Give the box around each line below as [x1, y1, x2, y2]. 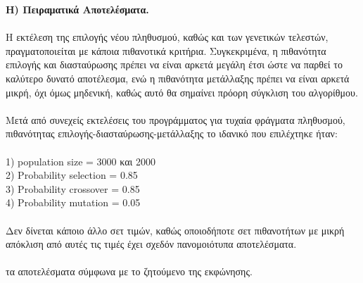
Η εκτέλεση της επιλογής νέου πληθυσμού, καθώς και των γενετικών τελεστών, [6, 30, 329, 44]
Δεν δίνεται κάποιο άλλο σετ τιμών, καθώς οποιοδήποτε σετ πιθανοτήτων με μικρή [6, 222, 345, 237]
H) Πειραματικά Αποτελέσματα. [6, 2, 149, 16]
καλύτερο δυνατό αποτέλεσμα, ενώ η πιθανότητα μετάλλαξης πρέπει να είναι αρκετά [6, 70, 350, 85]
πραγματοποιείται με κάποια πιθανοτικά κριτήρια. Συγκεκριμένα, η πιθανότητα [6, 43, 326, 58]
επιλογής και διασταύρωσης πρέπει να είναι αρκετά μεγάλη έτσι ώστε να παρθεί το [6, 57, 343, 72]
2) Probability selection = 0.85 [6, 168, 138, 182]
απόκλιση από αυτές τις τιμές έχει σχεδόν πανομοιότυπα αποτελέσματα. [6, 237, 297, 251]
